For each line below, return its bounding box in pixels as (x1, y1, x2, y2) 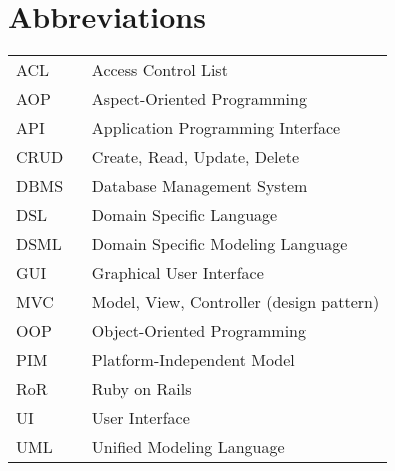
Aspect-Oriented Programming (91, 87, 307, 111)
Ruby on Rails (91, 377, 192, 401)
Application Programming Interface (91, 116, 341, 140)
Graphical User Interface (91, 261, 264, 285)
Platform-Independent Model (91, 348, 295, 372)
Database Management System (91, 174, 308, 198)
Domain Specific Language (91, 203, 278, 227)
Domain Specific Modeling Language (91, 232, 348, 256)
